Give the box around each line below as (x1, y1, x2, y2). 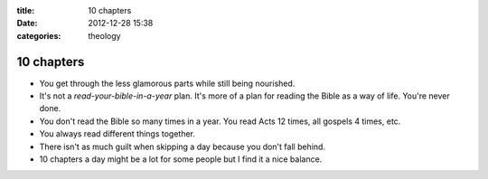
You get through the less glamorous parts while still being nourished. (39, 78, 296, 89)
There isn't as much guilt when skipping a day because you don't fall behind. (39, 141, 325, 152)
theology (88, 30, 121, 41)
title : (16, 5, 35, 15)
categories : (16, 30, 61, 41)
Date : (16, 18, 38, 29)
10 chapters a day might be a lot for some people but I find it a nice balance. (39, 154, 323, 165)
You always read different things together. (39, 128, 196, 139)
